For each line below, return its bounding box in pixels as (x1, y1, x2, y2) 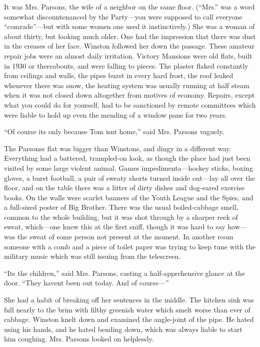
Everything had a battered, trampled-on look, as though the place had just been (4, 153, 250, 163)
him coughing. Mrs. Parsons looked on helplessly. (4, 333, 154, 344)
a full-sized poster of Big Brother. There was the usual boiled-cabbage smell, (4, 202, 238, 212)
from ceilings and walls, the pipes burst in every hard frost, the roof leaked (4, 70, 233, 81)
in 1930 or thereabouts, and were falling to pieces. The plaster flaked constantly (4, 60, 248, 71)
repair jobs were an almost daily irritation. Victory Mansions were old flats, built (4, 50, 252, 61)
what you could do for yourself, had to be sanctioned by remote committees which (4, 99, 256, 110)
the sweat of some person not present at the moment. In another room (17, 231, 233, 242)
